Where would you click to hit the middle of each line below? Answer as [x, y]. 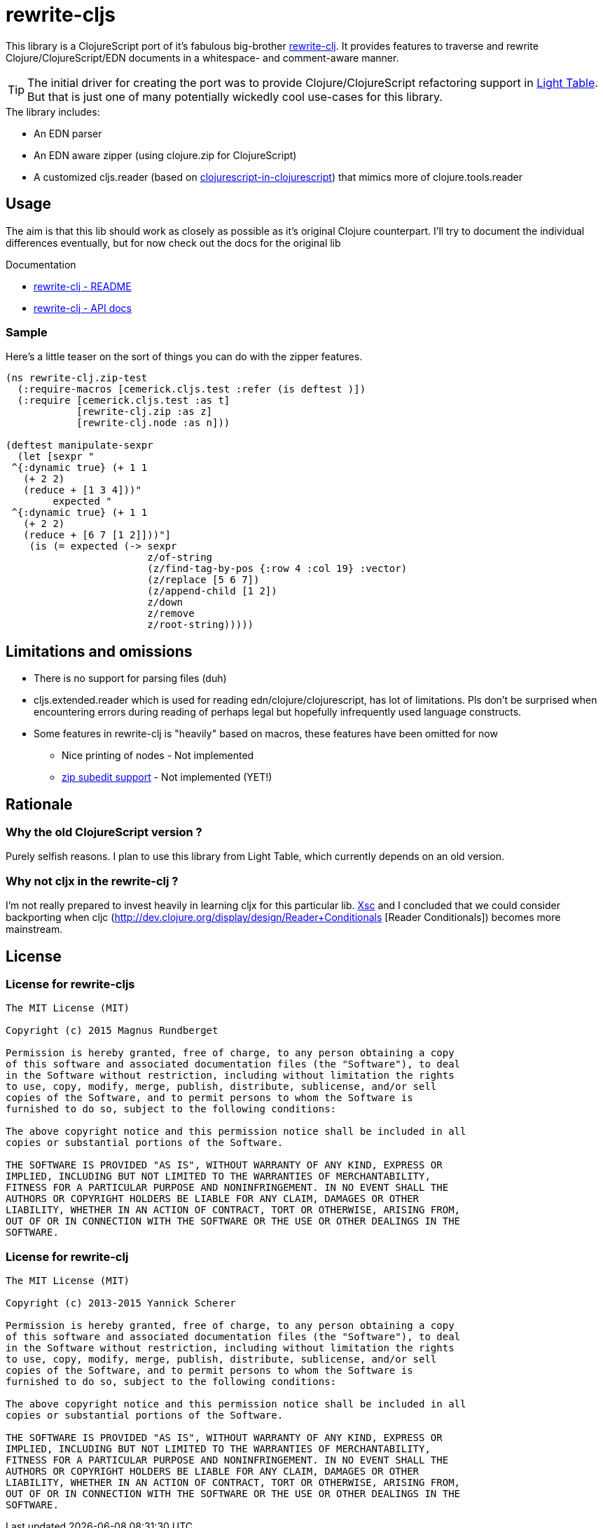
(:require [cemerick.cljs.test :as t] [124, 401]
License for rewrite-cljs [70, 984]
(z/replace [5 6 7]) [203, 580]
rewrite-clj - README [83, 286]
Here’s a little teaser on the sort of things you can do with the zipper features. [184, 357]
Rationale [39, 804]
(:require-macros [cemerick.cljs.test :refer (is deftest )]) [192, 389]
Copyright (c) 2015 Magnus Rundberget [112, 1031]
